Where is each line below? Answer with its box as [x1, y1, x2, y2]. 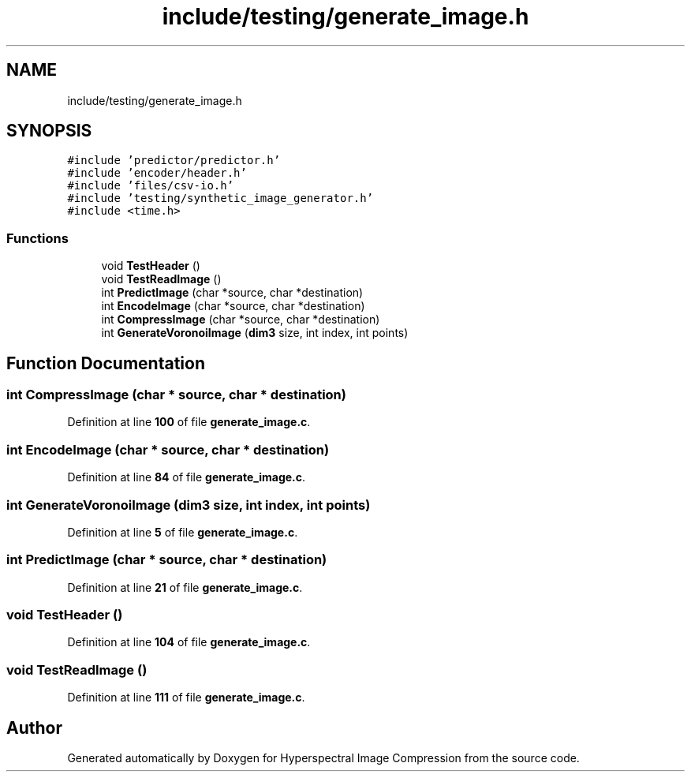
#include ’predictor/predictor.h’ [67, 154, 281, 167]
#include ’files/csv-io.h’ [67, 179, 234, 193]
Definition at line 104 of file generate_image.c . [67, 635, 311, 649]
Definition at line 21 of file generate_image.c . [67, 580, 303, 594]
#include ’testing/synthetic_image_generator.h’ [67, 192, 374, 205]
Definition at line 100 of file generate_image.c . [67, 415, 311, 429]
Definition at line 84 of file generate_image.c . [67, 470, 306, 484]
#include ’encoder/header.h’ [67, 166, 247, 180]
